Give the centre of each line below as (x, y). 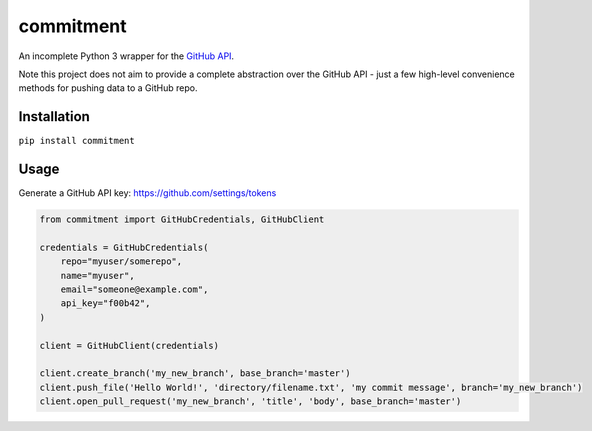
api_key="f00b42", (105, 303)
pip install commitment (76, 141)
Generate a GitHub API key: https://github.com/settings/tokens (147, 193)
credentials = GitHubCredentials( (124, 247)
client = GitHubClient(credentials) (129, 345)
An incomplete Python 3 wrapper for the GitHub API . (126, 56)
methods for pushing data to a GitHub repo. (108, 88)
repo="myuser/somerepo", (121, 261)
